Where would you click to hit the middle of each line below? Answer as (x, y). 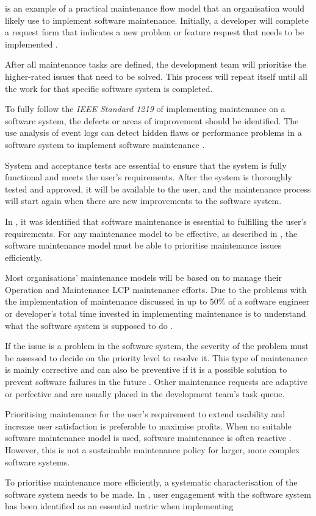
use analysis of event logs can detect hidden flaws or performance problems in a (153, 133)
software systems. (38, 461)
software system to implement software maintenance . (105, 144)
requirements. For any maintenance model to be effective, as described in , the (151, 233)
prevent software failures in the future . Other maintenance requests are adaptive (156, 382)
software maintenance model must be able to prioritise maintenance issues (143, 245)
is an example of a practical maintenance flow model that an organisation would (155, 8)
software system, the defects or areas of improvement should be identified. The (152, 120)
